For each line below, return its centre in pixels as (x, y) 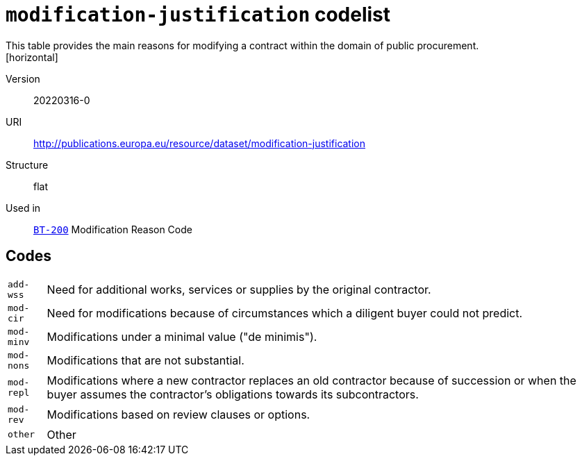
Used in (23, 208)
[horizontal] (32, 57)
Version (23, 78)
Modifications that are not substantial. (145, 360)
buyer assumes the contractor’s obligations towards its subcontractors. (233, 394)
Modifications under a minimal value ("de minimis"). (182, 336)
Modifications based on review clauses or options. (178, 414)
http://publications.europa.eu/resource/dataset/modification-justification (200, 143)
